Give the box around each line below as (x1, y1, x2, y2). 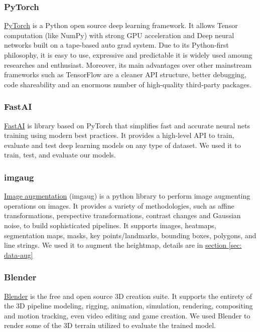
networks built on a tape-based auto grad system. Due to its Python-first (4, 40, 229, 50)
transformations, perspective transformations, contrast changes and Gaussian (4, 210, 241, 221)
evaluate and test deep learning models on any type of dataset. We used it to (4, 139, 241, 150)
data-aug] (4, 249, 33, 260)
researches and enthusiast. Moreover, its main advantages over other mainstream (4, 59, 252, 70)
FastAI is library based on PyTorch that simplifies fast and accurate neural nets (4, 120, 250, 130)
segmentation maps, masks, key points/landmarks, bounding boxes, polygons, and (4, 230, 256, 240)
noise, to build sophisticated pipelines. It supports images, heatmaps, (4, 220, 216, 230)
